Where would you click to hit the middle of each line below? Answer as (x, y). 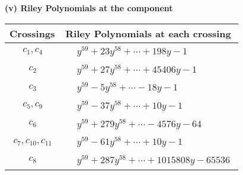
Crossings (32, 33)
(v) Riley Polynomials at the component (89, 8)
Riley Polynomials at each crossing (148, 33)
